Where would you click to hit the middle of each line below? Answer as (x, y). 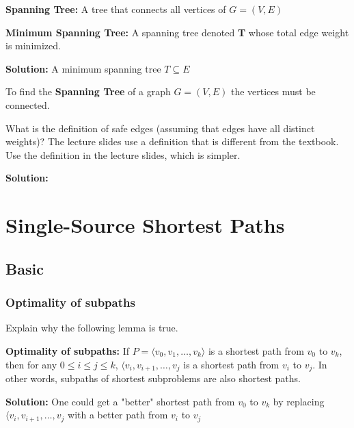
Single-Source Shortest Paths (145, 225)
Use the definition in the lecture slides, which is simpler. (123, 154)
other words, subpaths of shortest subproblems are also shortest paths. (153, 378)
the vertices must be (273, 91)
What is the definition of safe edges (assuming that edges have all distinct (160, 128)
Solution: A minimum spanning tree (83, 68)
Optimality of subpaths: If (67, 350)
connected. (28, 104)
